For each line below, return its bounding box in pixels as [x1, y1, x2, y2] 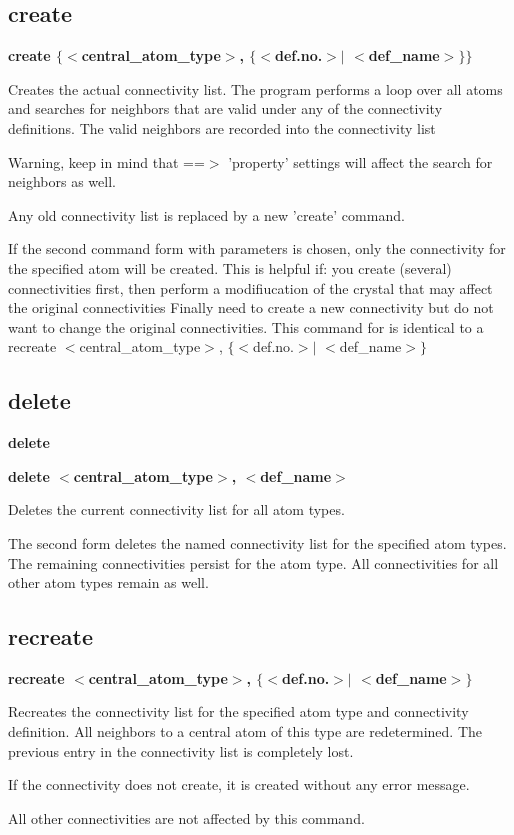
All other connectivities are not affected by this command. [8, 807, 365, 828]
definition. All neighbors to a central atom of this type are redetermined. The [8, 721, 483, 742]
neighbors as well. [8, 171, 116, 192]
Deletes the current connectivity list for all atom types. [8, 499, 345, 520]
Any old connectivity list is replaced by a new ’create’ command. [8, 204, 405, 225]
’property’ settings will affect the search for [228, 151, 493, 172]
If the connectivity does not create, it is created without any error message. [8, 774, 470, 795]
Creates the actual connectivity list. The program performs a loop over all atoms [8, 78, 503, 99]
